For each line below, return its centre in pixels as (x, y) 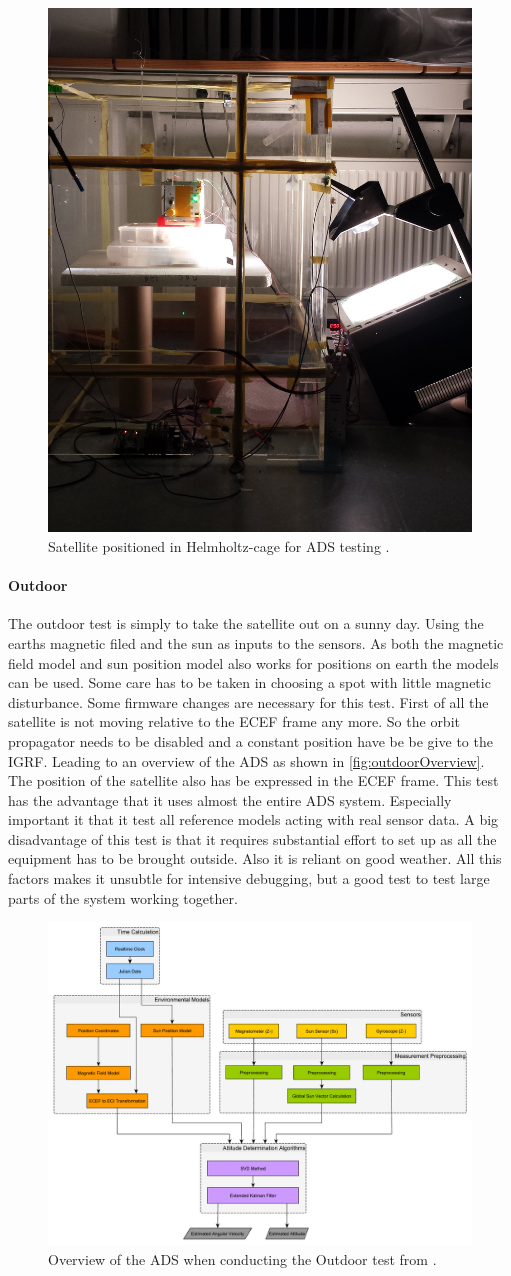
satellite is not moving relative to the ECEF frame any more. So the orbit (234, 721)
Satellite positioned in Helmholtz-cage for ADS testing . (219, 545)
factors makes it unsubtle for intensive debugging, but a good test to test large (249, 878)
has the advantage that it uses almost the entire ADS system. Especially (230, 799)
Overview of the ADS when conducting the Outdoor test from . (242, 1258)
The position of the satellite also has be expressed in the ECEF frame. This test (253, 780)
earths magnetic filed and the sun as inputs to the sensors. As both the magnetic (256, 642)
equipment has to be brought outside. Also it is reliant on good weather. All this (255, 858)
